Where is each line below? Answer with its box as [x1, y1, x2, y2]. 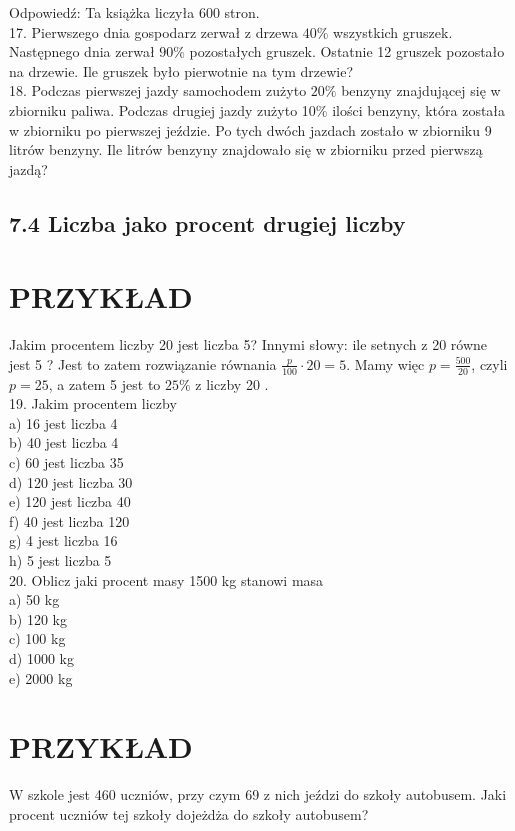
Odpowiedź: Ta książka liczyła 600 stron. [9, 2, 260, 22]
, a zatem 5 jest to [48, 373, 161, 394]
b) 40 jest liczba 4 [9, 432, 119, 453]
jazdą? [9, 158, 48, 179]
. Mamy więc [346, 353, 425, 374]
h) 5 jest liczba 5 [9, 550, 112, 571]
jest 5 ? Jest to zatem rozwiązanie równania [9, 353, 277, 374]
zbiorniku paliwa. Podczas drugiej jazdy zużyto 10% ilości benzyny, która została [9, 99, 506, 120]
